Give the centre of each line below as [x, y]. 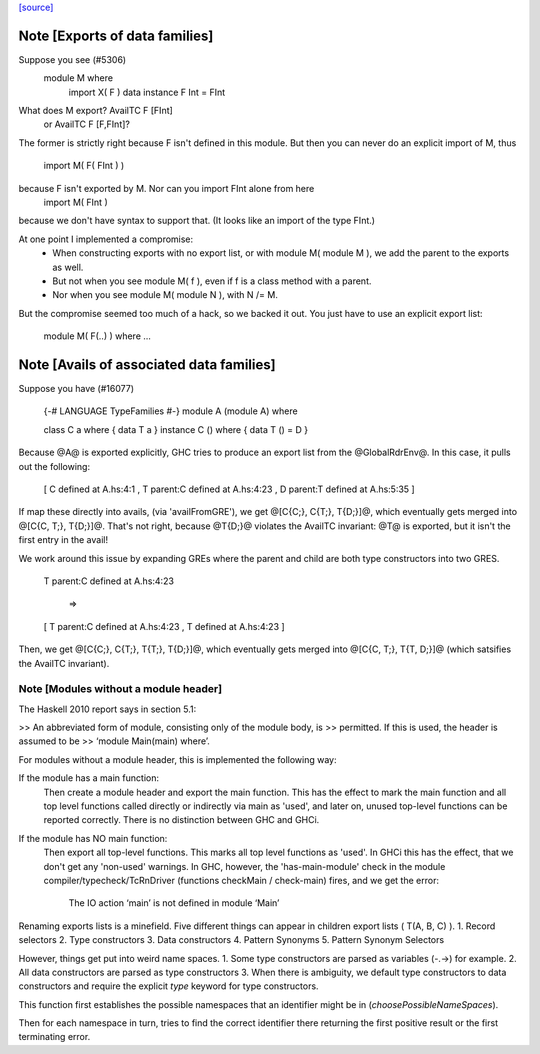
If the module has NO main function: [93, 838]
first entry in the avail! [63, 540]
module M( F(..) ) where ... [97, 336]
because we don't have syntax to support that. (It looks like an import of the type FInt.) [196, 221]
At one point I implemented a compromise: [106, 239]
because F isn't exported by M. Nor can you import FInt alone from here [166, 188]
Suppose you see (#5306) [72, 59]
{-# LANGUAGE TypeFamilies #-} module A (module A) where [171, 411]
